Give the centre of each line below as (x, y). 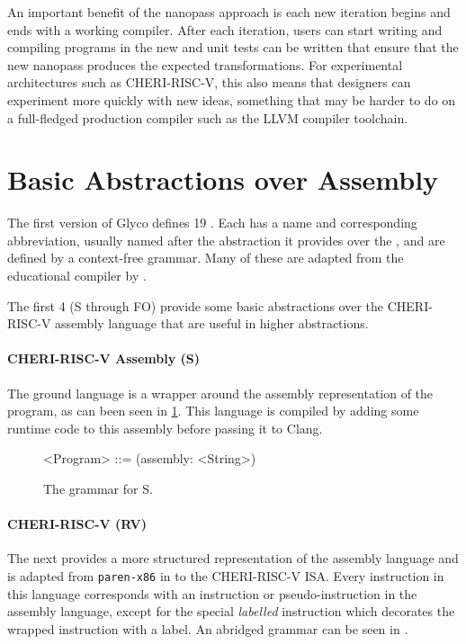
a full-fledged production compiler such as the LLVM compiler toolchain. (208, 117)
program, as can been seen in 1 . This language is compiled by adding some (213, 411)
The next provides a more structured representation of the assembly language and (233, 558)
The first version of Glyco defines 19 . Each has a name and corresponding (212, 223)
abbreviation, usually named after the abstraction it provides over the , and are (226, 240)
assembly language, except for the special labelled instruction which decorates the (231, 611)
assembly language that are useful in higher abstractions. (212, 323)
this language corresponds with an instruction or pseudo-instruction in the (212, 593)
